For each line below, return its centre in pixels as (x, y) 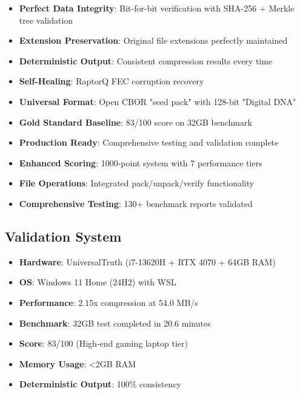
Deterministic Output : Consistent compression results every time (146, 60)
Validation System (63, 236)
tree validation (46, 20)
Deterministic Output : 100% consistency (100, 384)
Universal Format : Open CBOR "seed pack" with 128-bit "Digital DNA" (158, 101)
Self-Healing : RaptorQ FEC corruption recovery (112, 81)
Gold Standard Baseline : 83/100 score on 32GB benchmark (135, 122)
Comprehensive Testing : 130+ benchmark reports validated (136, 203)
